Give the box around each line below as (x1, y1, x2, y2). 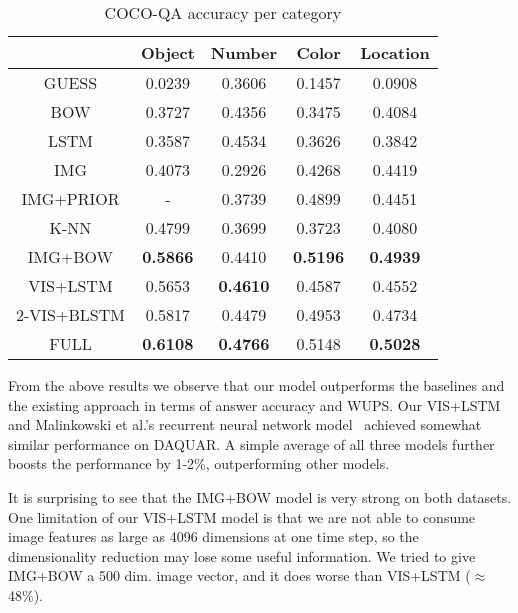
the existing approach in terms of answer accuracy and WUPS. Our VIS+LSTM (8, 394, 501, 415)
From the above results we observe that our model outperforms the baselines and (8, 375, 505, 395)
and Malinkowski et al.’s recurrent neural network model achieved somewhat (8, 414, 482, 435)
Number (210, 41, 278, 64)
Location (360, 41, 430, 64)
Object (140, 41, 195, 64)
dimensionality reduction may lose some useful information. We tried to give (8, 545, 476, 566)
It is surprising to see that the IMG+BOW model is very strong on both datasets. (8, 486, 512, 507)
